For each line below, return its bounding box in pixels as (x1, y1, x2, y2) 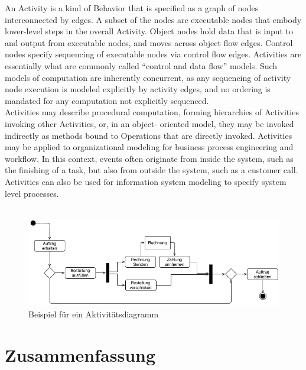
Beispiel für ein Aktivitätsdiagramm (28, 308, 159, 320)
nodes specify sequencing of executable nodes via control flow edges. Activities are (5, 48, 302, 60)
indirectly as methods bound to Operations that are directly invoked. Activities (5, 129, 292, 141)
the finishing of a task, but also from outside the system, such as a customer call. (5, 164, 298, 176)
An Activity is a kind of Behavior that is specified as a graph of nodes (5, 2, 259, 14)
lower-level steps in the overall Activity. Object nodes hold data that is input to (5, 25, 294, 37)
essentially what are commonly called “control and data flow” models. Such (5, 59, 278, 72)
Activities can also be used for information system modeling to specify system (5, 175, 287, 187)
